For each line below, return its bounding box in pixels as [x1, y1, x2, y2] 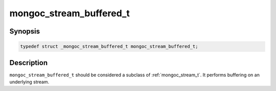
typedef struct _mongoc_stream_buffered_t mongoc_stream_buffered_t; [20, 44, 198, 49]
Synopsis [9, 27, 40, 36]
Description [9, 58, 48, 67]
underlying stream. [9, 79, 50, 85]
